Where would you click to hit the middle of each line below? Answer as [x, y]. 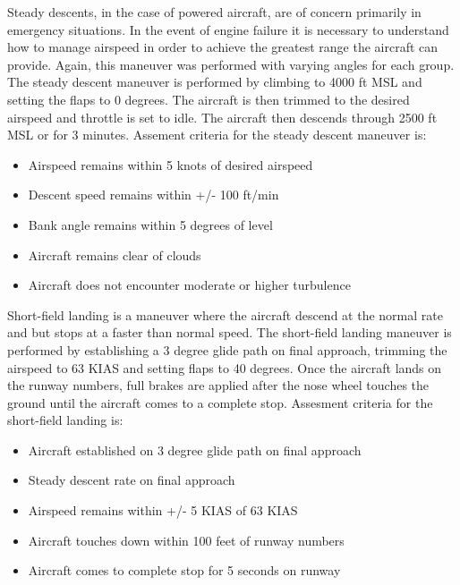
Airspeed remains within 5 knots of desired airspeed [170, 164]
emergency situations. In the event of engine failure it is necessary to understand [228, 29]
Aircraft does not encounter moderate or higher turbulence [189, 285]
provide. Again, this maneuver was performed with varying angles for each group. [231, 64]
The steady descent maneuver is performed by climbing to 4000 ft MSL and [215, 82]
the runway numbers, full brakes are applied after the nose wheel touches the [218, 385]
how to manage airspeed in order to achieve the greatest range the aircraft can [223, 47]
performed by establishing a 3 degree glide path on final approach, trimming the [227, 349]
